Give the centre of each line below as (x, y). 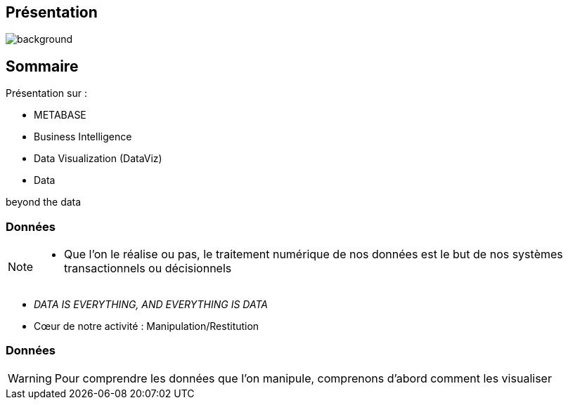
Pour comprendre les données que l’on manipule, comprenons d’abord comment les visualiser (303, 378)
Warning (30, 378)
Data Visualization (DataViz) (98, 159)
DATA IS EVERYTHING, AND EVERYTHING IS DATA (151, 305)
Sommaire (42, 66)
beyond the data (44, 202)
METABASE (60, 115)
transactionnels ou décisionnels (148, 268)
